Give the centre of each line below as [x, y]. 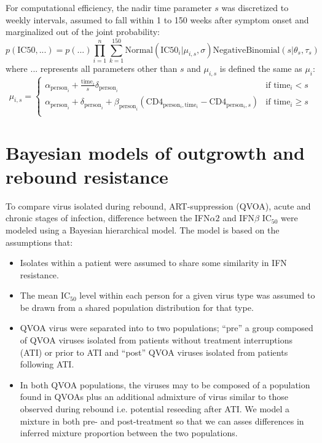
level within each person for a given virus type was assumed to [197, 295]
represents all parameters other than [109, 68]
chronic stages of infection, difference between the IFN [108, 218]
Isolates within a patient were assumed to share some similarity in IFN [153, 263]
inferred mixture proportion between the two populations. [129, 433]
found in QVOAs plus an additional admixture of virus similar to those [154, 397]
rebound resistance [87, 176]
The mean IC [45, 295]
